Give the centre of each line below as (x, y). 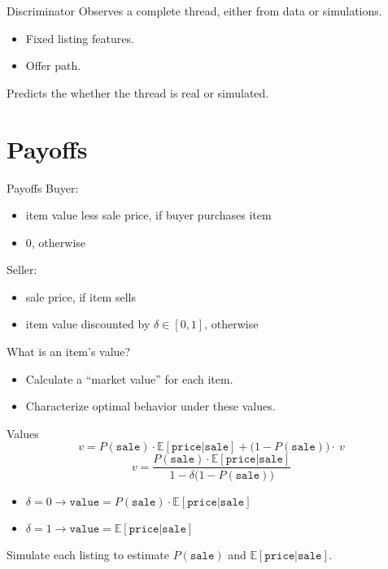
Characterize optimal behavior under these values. (150, 406)
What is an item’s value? (69, 352)
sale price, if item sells (81, 296)
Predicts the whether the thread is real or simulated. (138, 92)
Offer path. (53, 65)
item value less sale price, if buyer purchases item (148, 215)
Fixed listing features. (80, 38)
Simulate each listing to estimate (88, 554)
